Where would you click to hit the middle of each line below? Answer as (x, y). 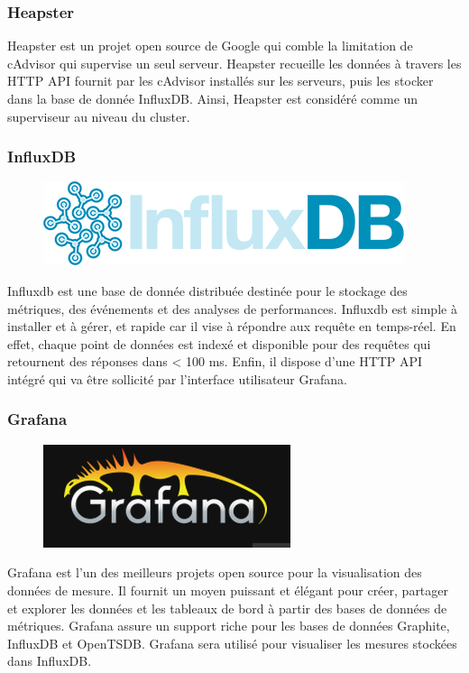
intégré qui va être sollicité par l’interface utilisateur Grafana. (177, 378)
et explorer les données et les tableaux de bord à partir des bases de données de (227, 608)
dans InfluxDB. (50, 661)
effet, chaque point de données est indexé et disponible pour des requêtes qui (219, 343)
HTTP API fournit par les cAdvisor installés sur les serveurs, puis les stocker (221, 81)
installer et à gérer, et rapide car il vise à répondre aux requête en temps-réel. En (232, 326)
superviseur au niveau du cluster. (99, 116)
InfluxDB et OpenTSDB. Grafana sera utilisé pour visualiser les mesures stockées (232, 643)
